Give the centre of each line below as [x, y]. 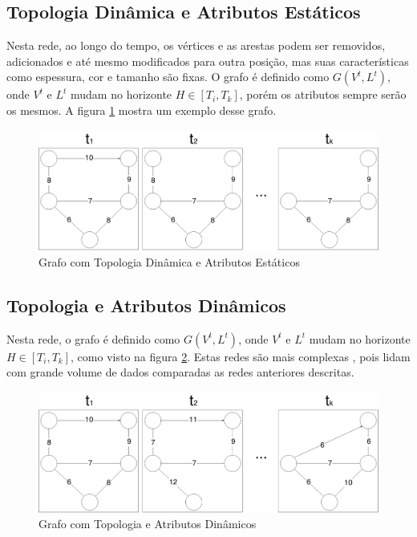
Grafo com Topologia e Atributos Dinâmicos [148, 524]
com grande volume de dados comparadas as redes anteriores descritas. [180, 372]
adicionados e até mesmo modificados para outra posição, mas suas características [208, 61]
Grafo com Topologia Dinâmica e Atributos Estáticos [169, 262]
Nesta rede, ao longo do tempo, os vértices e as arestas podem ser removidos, [196, 45]
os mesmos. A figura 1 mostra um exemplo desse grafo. [142, 110]
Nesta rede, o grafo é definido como [93, 338]
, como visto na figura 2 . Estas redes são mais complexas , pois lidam [241, 356]
